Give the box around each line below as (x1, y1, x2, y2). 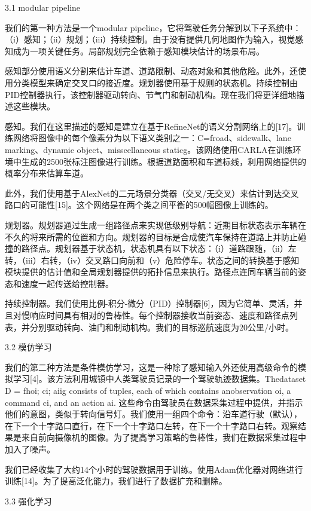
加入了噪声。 (5, 443, 55, 455)
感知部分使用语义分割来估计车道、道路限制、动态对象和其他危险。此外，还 (5, 65, 298, 77)
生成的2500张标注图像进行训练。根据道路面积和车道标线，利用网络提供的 (21, 155, 306, 167)
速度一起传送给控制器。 (21, 277, 114, 289)
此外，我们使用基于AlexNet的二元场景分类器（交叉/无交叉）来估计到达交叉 (5, 186, 299, 199)
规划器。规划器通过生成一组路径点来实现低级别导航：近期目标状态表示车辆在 (5, 218, 306, 231)
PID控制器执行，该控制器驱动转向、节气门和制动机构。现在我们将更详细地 (5, 88, 297, 100)
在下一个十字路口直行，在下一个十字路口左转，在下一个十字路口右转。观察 (5, 419, 298, 432)
